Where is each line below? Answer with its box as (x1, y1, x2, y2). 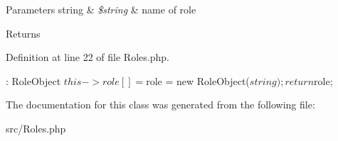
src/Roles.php (6, 120, 66, 135)
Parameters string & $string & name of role (6, 2, 196, 16)
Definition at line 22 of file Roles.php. (6, 50, 169, 64)
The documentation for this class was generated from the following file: (6, 97, 315, 112)
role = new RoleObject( (146, 73, 250, 88)
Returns (6, 26, 41, 40)
